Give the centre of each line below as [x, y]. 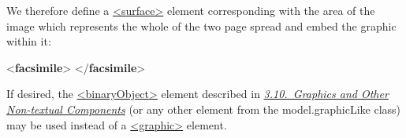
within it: [29, 41]
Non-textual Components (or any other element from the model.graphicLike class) [204, 109]
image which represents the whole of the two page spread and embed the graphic [201, 25]
